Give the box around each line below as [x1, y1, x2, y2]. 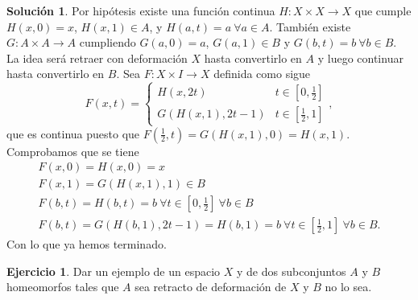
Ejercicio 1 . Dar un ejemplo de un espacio [6, 262, 221, 279]
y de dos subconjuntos [237, 262, 346, 279]
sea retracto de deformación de [135, 278, 287, 295]
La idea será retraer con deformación [6, 49, 188, 66]
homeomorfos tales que [6, 278, 119, 295]
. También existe [269, 18, 351, 35]
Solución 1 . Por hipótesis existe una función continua [6, 2, 275, 18]
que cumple [354, 2, 412, 18]
